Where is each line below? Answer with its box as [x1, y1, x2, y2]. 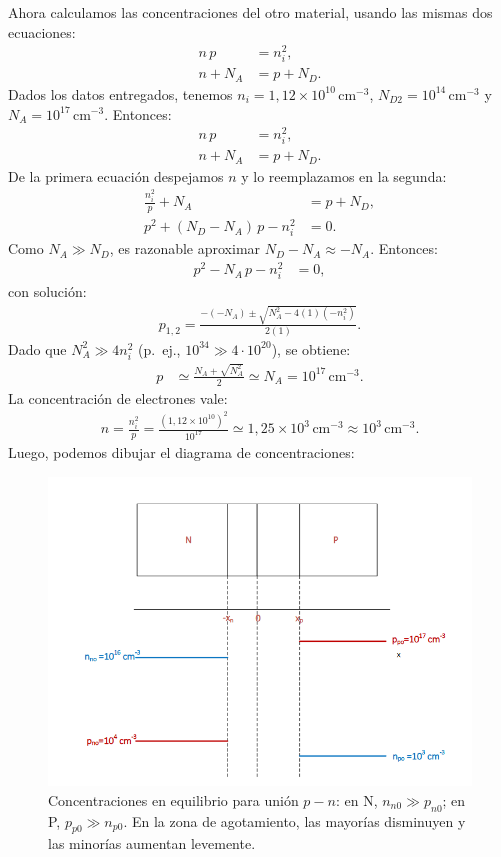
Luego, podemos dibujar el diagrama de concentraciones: [8, 442, 355, 463]
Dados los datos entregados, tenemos [8, 83, 233, 104]
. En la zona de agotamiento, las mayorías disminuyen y [123, 810, 466, 831]
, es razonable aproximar [109, 238, 261, 259]
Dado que [8, 338, 67, 359]
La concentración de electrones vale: [8, 387, 228, 408]
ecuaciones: [8, 21, 76, 42]
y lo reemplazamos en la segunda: [241, 165, 447, 186]
